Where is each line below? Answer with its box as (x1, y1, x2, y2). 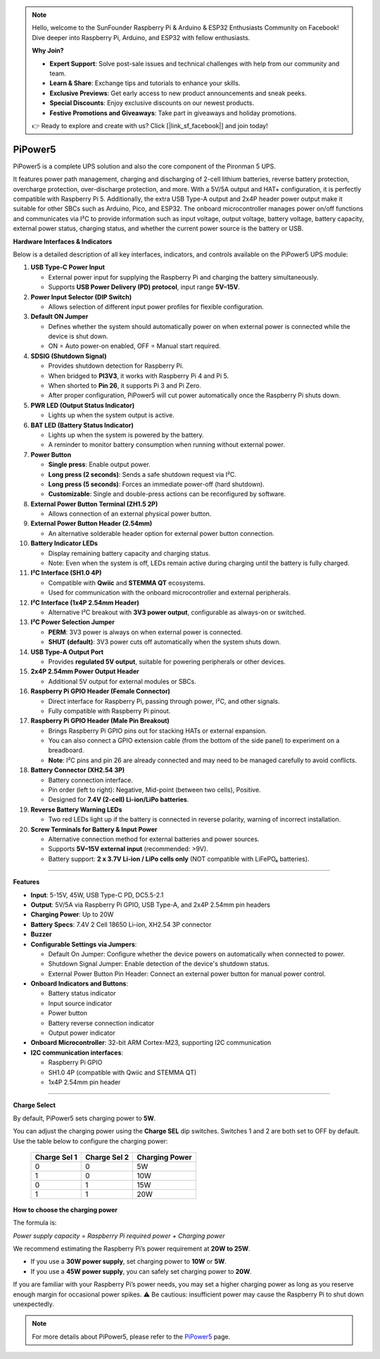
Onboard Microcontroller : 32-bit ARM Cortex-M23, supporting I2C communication (30, 1038, 272, 1047)
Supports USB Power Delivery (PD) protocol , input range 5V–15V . (48, 283, 241, 292)
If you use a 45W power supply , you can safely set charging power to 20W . (30, 1267, 253, 1275)
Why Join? (32, 46, 64, 55)
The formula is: (13, 1219, 57, 1227)
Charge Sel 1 (34, 1152, 77, 1162)
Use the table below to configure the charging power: (13, 1136, 168, 1145)
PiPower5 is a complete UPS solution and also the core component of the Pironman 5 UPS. (13, 162, 276, 170)
